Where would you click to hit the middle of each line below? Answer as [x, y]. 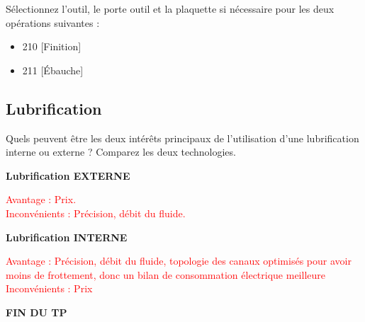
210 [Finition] [52, 46]
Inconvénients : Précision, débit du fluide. [96, 213]
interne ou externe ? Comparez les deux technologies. [121, 152]
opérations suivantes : [53, 22]
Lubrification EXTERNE [68, 175]
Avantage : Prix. [41, 199]
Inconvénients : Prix [49, 288]
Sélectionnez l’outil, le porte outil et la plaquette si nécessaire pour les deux [170, 8]
